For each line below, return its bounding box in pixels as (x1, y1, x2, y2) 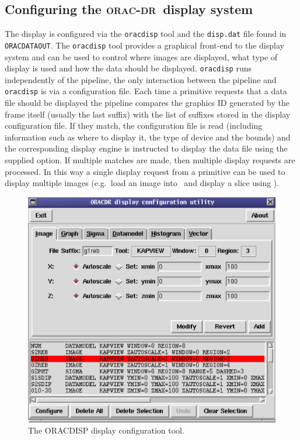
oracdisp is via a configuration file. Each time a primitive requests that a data (5, 85, 287, 97)
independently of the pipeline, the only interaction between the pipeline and (5, 73, 277, 85)
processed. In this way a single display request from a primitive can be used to (5, 165, 285, 177)
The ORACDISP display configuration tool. (28, 424, 184, 436)
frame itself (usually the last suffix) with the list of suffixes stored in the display (5, 108, 291, 120)
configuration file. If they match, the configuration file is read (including (5, 119, 263, 132)
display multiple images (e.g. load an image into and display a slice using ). (5, 177, 280, 189)
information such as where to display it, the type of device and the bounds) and (5, 130, 291, 143)
